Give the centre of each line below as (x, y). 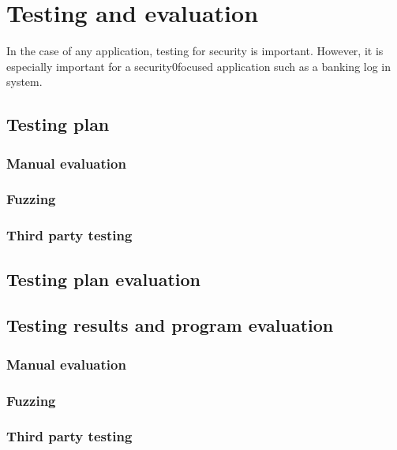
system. (24, 82)
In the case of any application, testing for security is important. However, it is (195, 51)
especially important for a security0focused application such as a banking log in (199, 66)
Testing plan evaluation (103, 279)
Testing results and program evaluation (170, 325)
